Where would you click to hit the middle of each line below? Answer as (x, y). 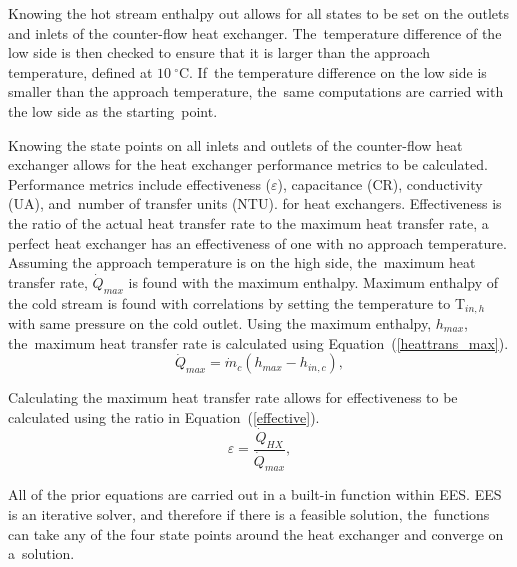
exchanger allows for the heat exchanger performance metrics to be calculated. (248, 164)
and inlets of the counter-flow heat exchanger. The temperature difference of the (255, 32)
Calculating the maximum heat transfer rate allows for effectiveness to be (233, 397)
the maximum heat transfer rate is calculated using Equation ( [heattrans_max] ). (258, 342)
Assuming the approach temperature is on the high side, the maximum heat (242, 262)
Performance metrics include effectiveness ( (140, 183)
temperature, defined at (80, 71)
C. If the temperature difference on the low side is (332, 71)
